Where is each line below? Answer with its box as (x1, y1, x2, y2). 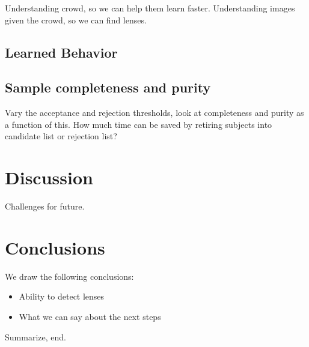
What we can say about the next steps (19, 310, 161, 322)
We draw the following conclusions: (5, 270, 134, 282)
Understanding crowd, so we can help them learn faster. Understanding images (5, 2, 295, 14)
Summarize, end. (5, 330, 66, 343)
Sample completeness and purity (5, 78, 211, 97)
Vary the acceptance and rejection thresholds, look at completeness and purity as (5, 106, 304, 119)
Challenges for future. (5, 200, 85, 213)
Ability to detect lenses (19, 290, 105, 303)
